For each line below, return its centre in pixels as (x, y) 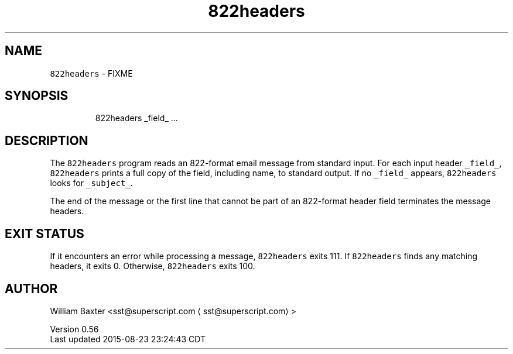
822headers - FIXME (91, 73)
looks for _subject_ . (91, 183)
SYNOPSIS (37, 96)
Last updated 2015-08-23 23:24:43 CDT (128, 339)
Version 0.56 (74, 329)
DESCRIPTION (47, 140)
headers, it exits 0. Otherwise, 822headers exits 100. (153, 266)
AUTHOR (31, 288)
